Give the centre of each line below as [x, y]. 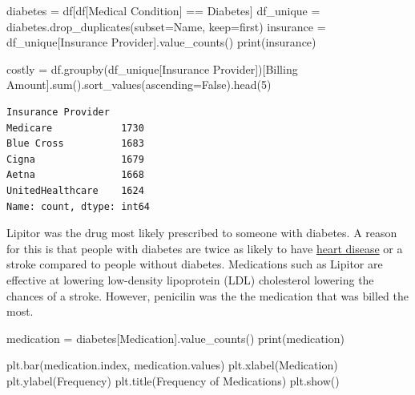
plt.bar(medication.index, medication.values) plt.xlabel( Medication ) [172, 365]
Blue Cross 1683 [75, 144]
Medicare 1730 [75, 128]
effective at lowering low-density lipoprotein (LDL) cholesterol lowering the [190, 279]
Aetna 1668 [75, 175]
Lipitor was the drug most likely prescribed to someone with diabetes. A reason [202, 233]
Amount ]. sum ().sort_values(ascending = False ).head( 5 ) [139, 85]
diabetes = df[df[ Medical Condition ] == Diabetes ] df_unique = [163, 10]
